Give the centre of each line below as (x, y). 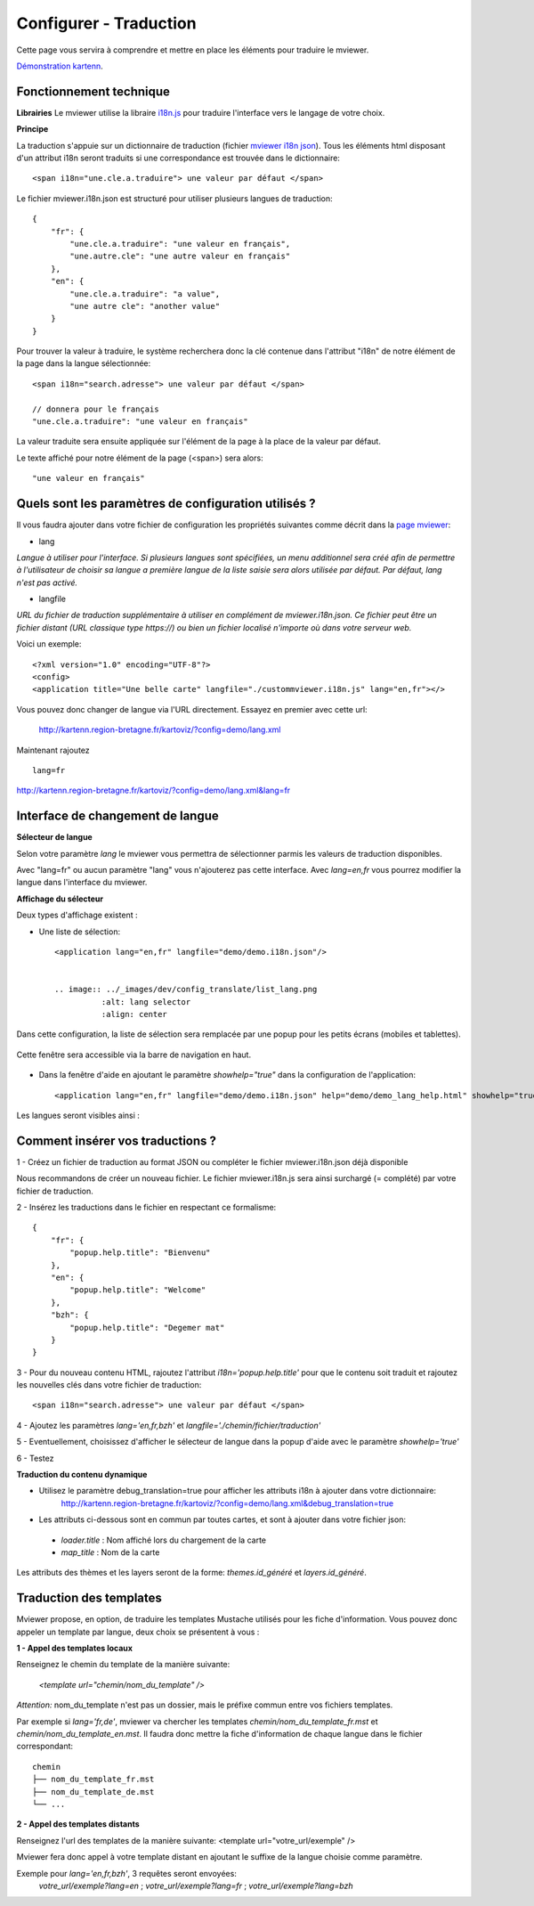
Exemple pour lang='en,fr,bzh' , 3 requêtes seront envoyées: (127, 1873)
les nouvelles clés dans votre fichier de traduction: (109, 1385)
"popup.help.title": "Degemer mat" (147, 1328)
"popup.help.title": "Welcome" (138, 1290)
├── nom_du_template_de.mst (93, 1792)
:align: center (134, 1014)
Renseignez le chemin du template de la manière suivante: (123, 1665)
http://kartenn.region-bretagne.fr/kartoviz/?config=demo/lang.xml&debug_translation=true (227, 1503)
